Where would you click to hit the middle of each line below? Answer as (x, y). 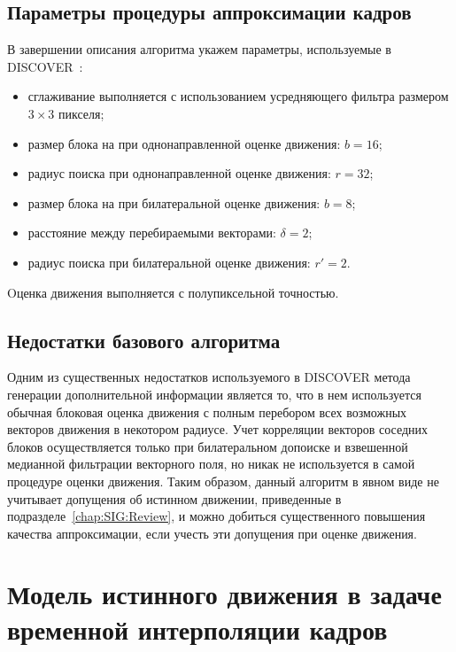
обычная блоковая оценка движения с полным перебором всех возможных (207, 411)
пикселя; (81, 113)
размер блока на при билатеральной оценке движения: (174, 202)
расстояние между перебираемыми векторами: (152, 233)
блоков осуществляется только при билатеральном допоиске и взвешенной (208, 446)
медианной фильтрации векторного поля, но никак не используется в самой (211, 464)
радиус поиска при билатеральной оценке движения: (169, 262)
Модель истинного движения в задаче (224, 594)
